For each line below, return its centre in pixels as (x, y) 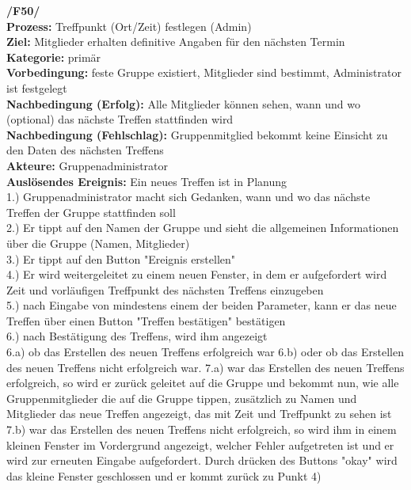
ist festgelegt (37, 87)
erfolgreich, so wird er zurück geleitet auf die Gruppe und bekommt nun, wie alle (203, 383)
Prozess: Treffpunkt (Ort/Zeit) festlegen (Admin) (129, 26)
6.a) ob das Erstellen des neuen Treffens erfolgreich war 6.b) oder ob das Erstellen (205, 352)
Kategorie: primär (54, 57)
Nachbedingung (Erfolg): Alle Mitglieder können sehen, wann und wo (183, 103)
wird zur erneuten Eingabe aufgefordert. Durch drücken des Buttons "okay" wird (202, 460)
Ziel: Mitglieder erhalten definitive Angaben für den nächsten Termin (176, 42)
